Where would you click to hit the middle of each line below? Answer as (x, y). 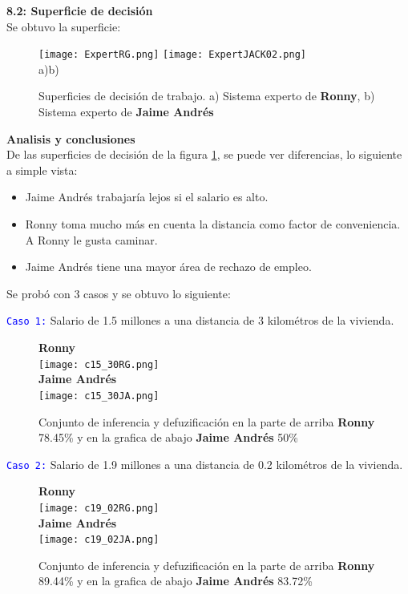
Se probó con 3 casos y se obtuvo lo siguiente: (119, 293)
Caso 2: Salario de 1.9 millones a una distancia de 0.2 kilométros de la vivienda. (205, 464)
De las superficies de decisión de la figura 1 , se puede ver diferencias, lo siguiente (204, 154)
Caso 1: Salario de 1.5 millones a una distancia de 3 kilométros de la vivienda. (200, 320)
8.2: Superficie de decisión (80, 10)
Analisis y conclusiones (71, 138)
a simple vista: (42, 170)
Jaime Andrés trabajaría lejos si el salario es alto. (147, 197)
